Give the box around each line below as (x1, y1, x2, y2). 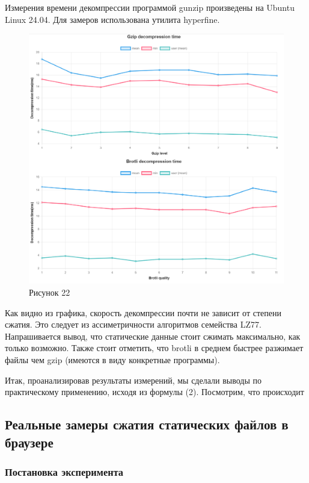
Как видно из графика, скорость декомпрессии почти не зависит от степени (5, 306, 281, 319)
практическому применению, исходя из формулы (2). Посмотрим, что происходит (5, 385, 304, 398)
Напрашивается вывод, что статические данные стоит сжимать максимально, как (5, 329, 301, 342)
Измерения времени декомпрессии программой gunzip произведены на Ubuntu (5, 1, 295, 13)
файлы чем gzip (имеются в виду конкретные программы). (5, 354, 220, 366)
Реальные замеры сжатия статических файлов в (5, 415, 289, 434)
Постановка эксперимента (5, 464, 124, 479)
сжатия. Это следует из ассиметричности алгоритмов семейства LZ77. (5, 318, 262, 331)
